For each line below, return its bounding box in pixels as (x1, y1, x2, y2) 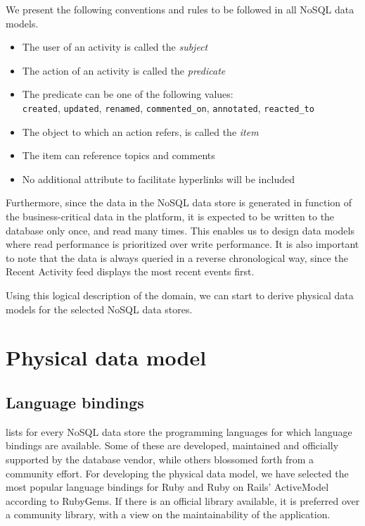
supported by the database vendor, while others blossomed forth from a (6, 451, 314, 466)
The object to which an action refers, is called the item (22, 124, 259, 139)
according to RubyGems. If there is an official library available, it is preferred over (6, 493, 360, 508)
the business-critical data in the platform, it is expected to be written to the (6, 209, 335, 223)
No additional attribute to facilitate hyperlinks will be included (22, 171, 295, 186)
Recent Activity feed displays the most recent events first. (6, 264, 255, 279)
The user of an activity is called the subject (22, 39, 208, 54)
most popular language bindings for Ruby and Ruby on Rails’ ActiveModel (6, 480, 329, 494)
